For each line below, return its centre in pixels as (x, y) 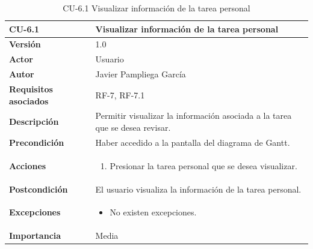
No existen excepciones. (153, 212)
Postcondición (39, 189)
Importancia (35, 235)
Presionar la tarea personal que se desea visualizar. (203, 165)
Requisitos (31, 88)
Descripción (34, 121)
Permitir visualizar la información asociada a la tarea (194, 115)
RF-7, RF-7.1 (120, 94)
